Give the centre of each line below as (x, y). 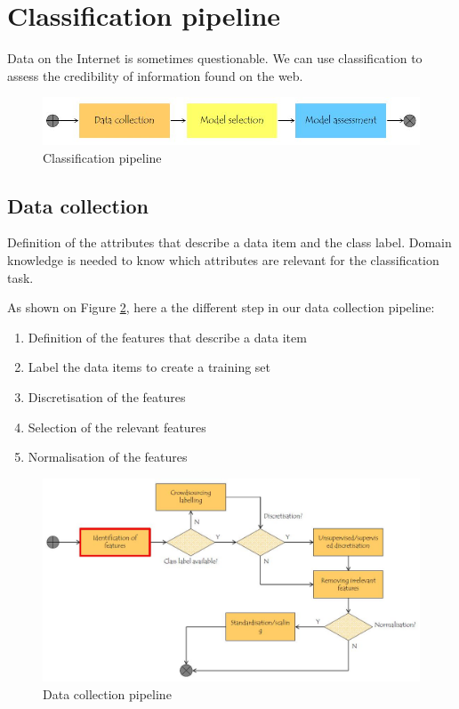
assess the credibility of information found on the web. (155, 75)
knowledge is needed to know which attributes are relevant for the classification (223, 260)
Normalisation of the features (108, 457)
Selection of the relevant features (117, 427)
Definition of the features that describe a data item (167, 337)
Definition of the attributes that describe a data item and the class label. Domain (229, 242)
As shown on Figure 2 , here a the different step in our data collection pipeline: (221, 307)
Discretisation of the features (107, 396)
